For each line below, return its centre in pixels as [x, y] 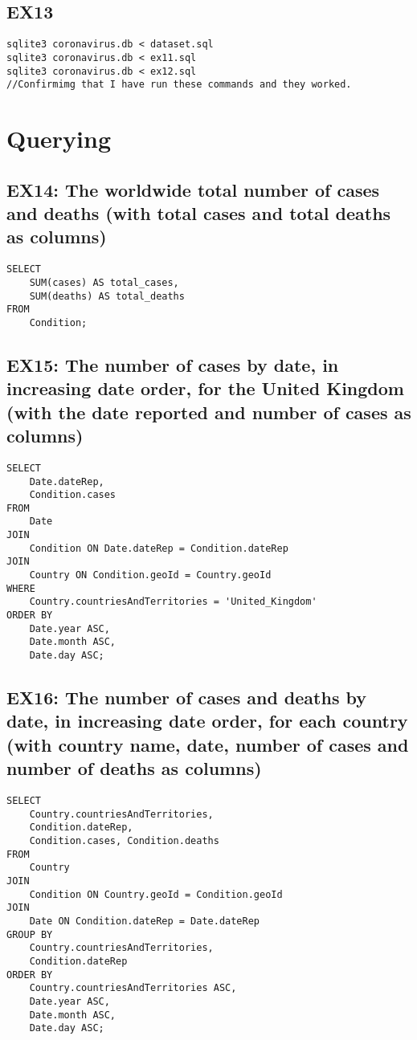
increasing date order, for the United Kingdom [205, 388]
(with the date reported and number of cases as [209, 412]
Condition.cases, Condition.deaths [124, 841]
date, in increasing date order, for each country [207, 721]
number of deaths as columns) [134, 768]
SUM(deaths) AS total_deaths [107, 296]
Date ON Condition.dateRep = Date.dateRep [144, 921]
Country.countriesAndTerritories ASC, [133, 988]
